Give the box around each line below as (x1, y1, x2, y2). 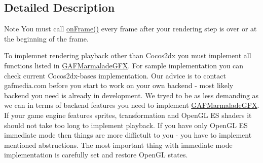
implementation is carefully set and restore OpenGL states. (4, 149, 188, 160)
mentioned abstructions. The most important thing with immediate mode (4, 139, 233, 150)
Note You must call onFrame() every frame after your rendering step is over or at (4, 23, 257, 34)
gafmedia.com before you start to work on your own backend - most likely (4, 80, 234, 91)
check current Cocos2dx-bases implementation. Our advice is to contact (4, 70, 226, 80)
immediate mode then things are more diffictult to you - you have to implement (4, 130, 252, 140)
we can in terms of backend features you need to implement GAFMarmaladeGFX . (4, 100, 259, 110)
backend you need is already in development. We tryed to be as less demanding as (4, 90, 259, 100)
